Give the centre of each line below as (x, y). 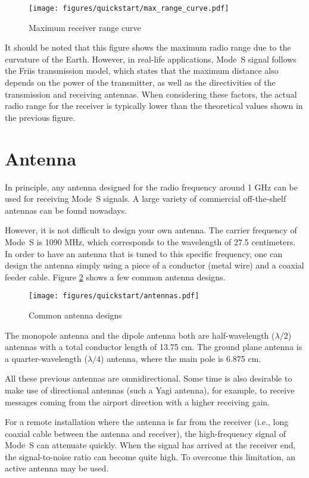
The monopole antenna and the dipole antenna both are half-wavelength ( (140, 335)
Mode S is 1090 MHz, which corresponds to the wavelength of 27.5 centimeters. (150, 241)
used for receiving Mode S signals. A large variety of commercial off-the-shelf (146, 199)
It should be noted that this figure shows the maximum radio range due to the (148, 47)
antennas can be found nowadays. (66, 210)
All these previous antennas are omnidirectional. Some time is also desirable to (149, 378)
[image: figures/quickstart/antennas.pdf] (114, 296)
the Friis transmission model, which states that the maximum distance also (142, 71)
